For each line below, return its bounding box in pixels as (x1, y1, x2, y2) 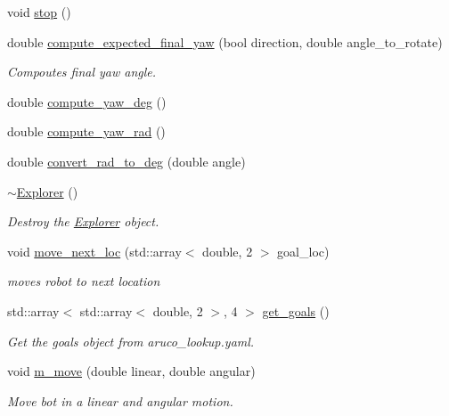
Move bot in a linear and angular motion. (7, 391, 233, 410)
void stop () (7, 3, 71, 20)
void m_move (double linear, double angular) (7, 362, 256, 380)
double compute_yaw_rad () (7, 122, 166, 141)
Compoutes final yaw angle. (7, 62, 157, 81)
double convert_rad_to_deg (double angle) (7, 151, 246, 170)
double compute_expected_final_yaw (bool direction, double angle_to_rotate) (7, 32, 443, 51)
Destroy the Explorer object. (7, 212, 159, 231)
